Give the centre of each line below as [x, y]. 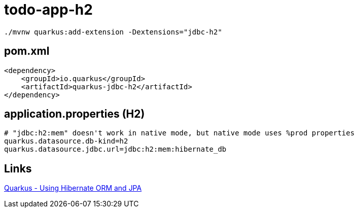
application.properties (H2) [75, 114]
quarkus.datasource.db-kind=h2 [66, 141]
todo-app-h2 [48, 10]
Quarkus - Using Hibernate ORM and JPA [73, 188]
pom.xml [27, 51]
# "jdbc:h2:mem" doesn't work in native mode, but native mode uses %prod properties [180, 133]
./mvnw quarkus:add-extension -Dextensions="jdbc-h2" [113, 32]
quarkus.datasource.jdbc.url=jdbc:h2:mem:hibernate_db [115, 149]
